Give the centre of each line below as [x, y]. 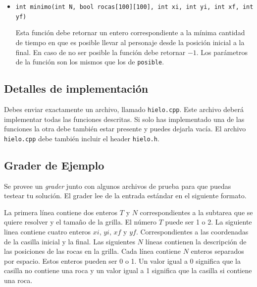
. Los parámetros [222, 52]
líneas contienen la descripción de [196, 241]
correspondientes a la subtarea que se [196, 212]
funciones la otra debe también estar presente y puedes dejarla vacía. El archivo [125, 129]
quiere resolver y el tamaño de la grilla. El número [80, 222]
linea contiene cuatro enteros [48, 232]
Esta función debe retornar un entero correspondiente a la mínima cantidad [130, 32]
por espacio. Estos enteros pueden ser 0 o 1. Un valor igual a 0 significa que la [122, 260]
